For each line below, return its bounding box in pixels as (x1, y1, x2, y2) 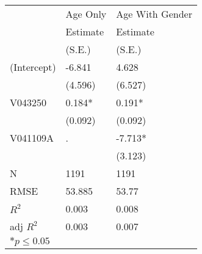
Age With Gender (116, 7, 192, 21)
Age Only (65, 7, 107, 21)
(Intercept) (10, 60, 56, 74)
